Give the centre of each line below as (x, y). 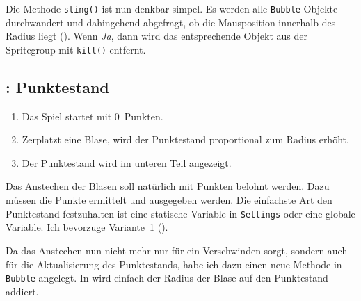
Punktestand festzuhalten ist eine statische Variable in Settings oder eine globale (180, 213)
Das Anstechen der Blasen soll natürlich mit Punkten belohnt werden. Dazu (168, 186)
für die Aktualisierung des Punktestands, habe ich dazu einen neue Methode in (174, 264)
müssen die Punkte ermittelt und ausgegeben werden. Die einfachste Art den (169, 200)
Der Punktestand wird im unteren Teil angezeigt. (127, 162)
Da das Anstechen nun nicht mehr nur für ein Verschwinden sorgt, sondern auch (177, 250)
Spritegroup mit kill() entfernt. (76, 49)
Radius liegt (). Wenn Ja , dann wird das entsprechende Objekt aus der (157, 36)
